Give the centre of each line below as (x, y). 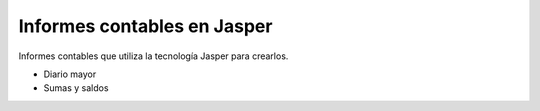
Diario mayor (70, 74)
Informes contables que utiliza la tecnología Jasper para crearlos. (153, 56)
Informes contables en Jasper (145, 26)
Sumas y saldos (76, 88)
